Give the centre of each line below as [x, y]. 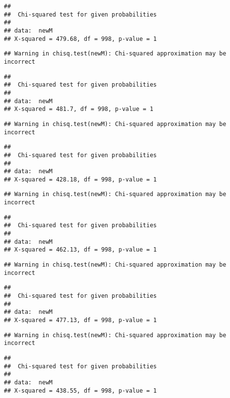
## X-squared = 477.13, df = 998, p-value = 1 [80, 320]
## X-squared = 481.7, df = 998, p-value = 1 [79, 109]
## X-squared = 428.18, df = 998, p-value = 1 [80, 179]
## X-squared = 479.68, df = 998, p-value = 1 [80, 39]
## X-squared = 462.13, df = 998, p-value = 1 [80, 250]
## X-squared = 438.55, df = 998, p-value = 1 [80, 390]
